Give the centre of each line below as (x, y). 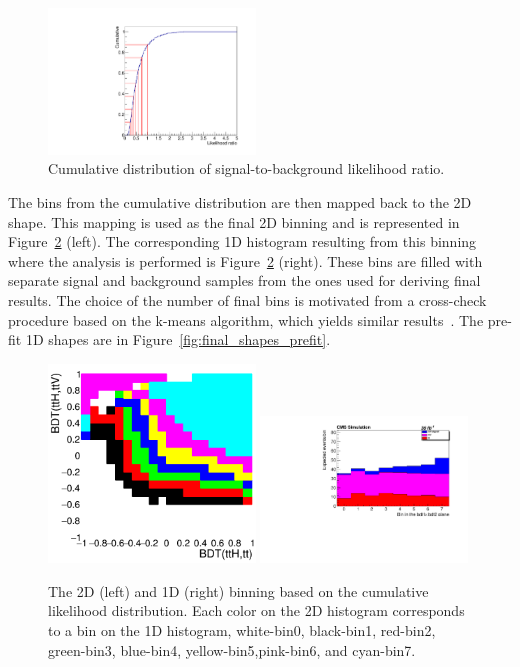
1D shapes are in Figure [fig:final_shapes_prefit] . (178, 339)
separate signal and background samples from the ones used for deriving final (244, 280)
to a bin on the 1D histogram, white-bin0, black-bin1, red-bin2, (242, 629)
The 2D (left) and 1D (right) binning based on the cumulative (238, 590)
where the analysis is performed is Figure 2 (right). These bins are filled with (245, 260)
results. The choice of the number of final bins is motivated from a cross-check (247, 299)
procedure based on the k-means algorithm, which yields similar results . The (246, 319)
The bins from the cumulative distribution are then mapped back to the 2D (240, 202)
